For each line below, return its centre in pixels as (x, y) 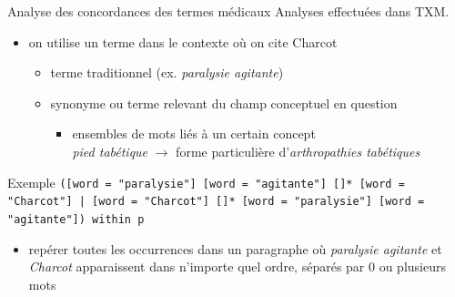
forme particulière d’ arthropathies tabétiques (298, 151)
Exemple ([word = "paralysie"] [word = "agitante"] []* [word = (206, 182)
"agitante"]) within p (76, 219)
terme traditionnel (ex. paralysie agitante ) (167, 72)
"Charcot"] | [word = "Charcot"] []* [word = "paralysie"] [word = (216, 202)
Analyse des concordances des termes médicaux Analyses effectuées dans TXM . (228, 11)
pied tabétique (110, 151)
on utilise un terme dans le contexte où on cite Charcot (183, 41)
